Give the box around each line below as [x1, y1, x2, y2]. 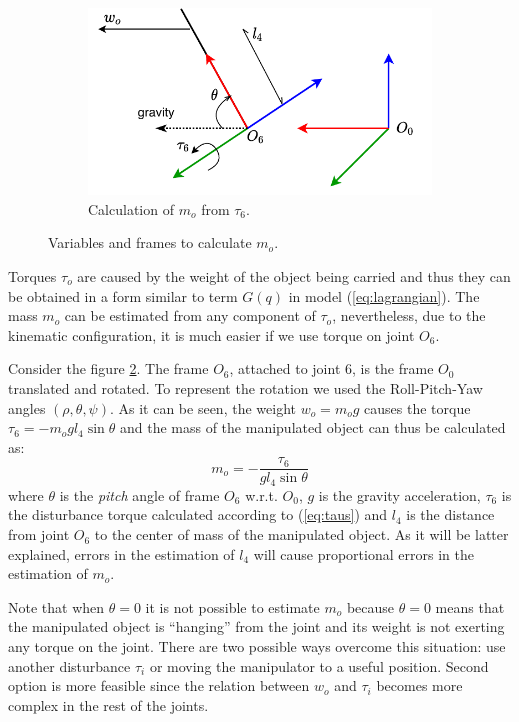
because [346, 596, 395, 617]
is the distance [406, 504, 495, 525]
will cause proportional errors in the [253, 543, 474, 564]
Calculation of [88, 198, 174, 219]
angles [8, 397, 46, 418]
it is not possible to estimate [145, 596, 320, 617]
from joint [8, 524, 70, 545]
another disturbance [8, 655, 131, 676]
